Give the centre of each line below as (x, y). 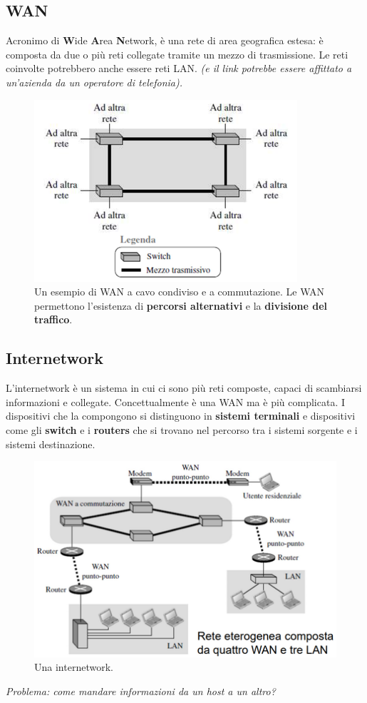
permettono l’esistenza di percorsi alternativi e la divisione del (181, 305)
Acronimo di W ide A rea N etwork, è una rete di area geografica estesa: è (165, 40)
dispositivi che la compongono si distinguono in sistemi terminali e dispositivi (181, 416)
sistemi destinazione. (51, 444)
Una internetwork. (74, 667)
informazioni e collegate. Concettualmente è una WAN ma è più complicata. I (175, 401)
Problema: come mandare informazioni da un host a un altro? (141, 691)
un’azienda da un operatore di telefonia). (94, 82)
